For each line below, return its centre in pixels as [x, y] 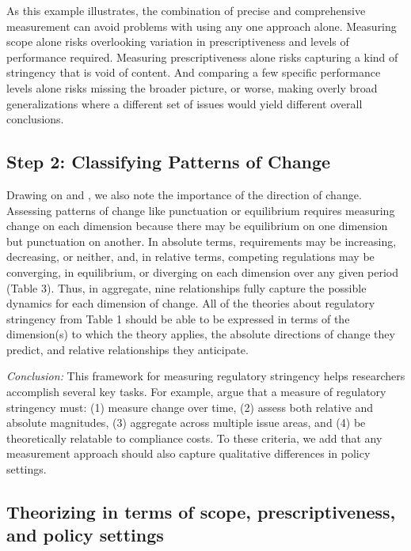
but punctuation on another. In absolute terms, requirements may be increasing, [202, 241]
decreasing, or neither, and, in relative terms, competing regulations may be [190, 257]
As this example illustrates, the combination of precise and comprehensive [186, 10]
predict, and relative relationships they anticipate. [127, 349]
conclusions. [35, 119]
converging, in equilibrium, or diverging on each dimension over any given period [203, 272]
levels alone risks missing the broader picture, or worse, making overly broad [192, 87]
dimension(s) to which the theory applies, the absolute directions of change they [201, 334]
